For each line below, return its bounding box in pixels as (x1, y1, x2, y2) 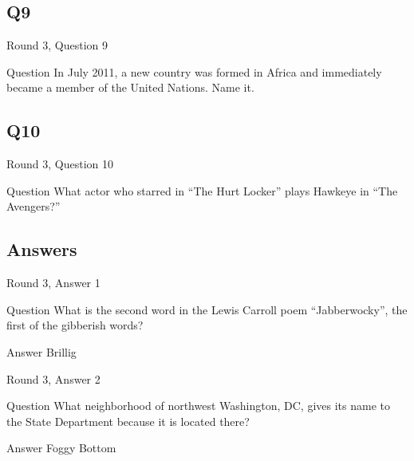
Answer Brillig (6, 343, 77, 360)
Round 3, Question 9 (6, 37, 108, 53)
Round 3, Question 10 (6, 156, 114, 172)
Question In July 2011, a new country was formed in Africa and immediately (6, 63, 382, 80)
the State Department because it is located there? (6, 412, 250, 429)
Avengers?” (6, 198, 61, 215)
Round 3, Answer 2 (6, 370, 101, 387)
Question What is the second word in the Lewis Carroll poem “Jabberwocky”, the (6, 301, 408, 317)
